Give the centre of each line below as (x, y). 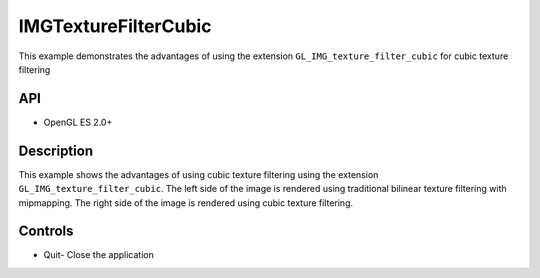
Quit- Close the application (98, 255)
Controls (46, 231)
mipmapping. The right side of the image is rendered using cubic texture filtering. (186, 202)
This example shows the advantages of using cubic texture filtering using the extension (198, 174)
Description (56, 150)
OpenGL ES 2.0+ (78, 122)
